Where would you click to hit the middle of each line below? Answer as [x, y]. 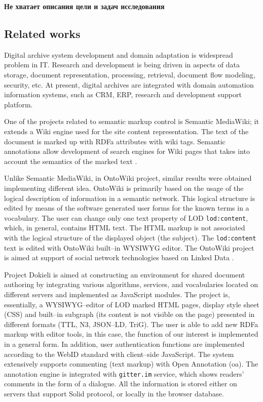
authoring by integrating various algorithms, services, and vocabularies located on [131, 284]
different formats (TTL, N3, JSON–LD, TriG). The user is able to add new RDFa [131, 324]
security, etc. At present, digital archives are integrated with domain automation [129, 84]
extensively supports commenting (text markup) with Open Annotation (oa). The [131, 364]
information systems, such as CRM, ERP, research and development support [123, 94]
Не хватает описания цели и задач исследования [84, 6]
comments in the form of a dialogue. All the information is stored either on [121, 384]
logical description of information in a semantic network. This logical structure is [130, 198]
